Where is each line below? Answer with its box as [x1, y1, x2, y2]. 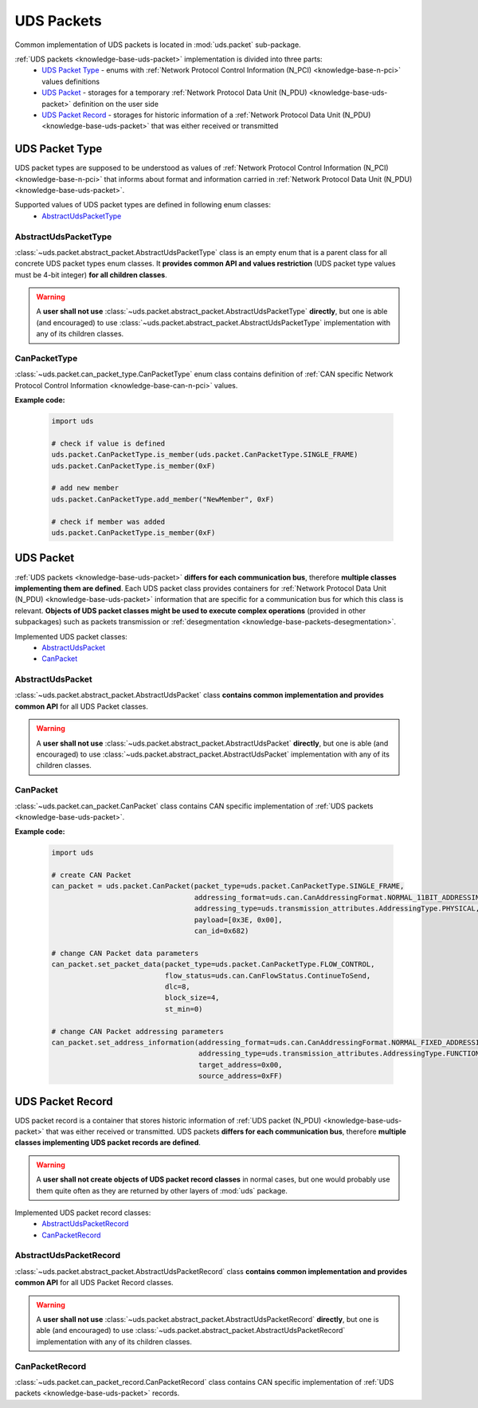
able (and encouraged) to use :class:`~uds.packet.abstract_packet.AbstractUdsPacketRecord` [36, 1326, 346, 1335]
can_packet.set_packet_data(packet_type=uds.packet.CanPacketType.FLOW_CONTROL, [51, 960, 375, 969]
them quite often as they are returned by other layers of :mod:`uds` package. [36, 1186, 288, 1195]
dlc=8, [164, 981, 190, 991]
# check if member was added [51, 517, 166, 526]
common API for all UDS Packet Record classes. [14, 1278, 174, 1288]
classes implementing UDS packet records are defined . [14, 1138, 201, 1147]
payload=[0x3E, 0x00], [194, 915, 283, 924]
